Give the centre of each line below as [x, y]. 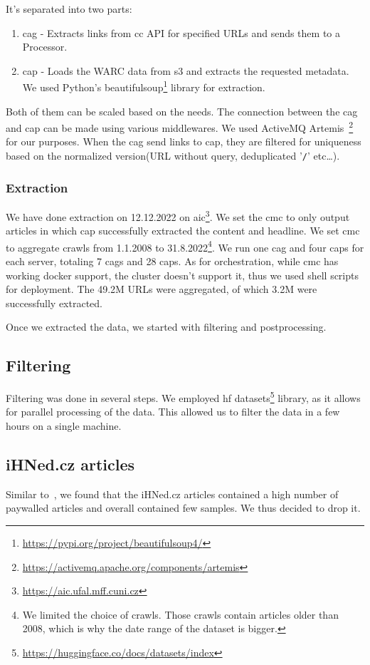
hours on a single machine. [64, 426]
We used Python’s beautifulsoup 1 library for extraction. [144, 86]
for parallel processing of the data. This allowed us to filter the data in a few [173, 412]
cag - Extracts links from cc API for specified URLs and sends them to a [181, 32]
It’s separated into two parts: [69, 9]
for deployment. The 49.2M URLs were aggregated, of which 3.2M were [162, 289]
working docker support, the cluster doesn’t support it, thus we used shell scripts [182, 275]
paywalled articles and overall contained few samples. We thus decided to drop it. [183, 508]
